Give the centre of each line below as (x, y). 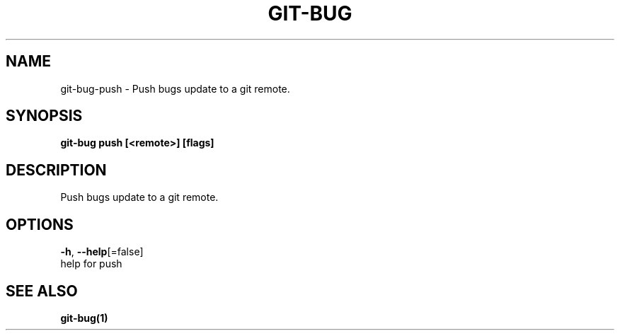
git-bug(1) (84, 318)
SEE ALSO (42, 291)
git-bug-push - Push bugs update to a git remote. (175, 88)
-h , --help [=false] (102, 252)
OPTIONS (40, 224)
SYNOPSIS (44, 116)
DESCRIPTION (56, 170)
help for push (91, 264)
